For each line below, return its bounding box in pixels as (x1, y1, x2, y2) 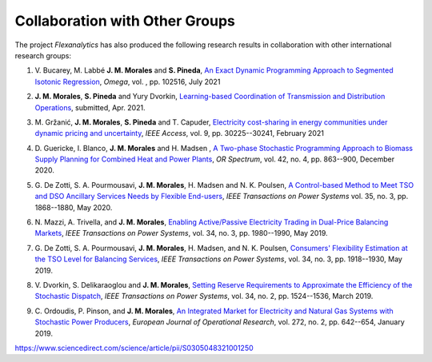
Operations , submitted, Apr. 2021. (34, 102, 146, 112)
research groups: (14, 50, 72, 60)
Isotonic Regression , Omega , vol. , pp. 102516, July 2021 (34, 77, 221, 86)
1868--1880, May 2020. (34, 202, 113, 212)
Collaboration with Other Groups (14, 12, 235, 30)
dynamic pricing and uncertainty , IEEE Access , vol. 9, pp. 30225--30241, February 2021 (34, 129, 324, 138)
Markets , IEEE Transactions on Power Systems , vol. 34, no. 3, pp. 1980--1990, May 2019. (34, 229, 328, 238)
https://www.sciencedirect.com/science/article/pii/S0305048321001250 (14, 343, 254, 352)
